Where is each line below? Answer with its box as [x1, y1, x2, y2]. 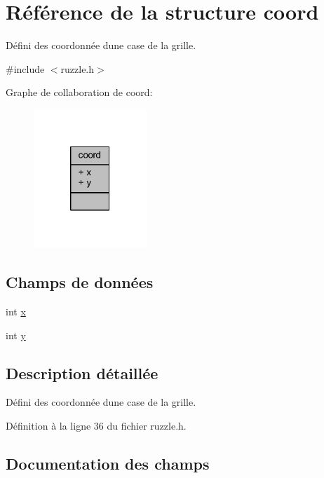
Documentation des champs [6, 452, 210, 474]
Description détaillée [6, 362, 158, 383]
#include [6, 61, 45, 76]
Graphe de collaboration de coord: [6, 85, 153, 100]
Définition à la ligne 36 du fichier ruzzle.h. [6, 418, 187, 432]
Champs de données [6, 271, 154, 293]
